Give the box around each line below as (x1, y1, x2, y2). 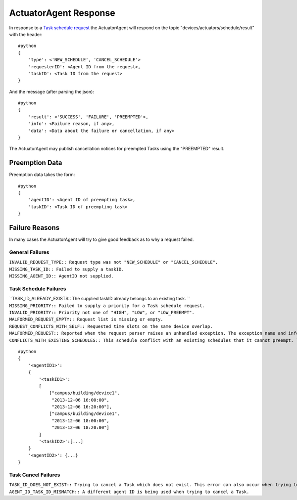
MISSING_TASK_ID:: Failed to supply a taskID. (9, 266, 124, 272)
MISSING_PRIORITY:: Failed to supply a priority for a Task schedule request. (9, 303, 205, 309)
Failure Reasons (9, 224, 60, 232)
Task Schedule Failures (9, 285, 66, 292)
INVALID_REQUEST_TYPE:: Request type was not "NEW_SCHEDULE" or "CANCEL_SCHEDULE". (9, 260, 218, 265)
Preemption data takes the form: (9, 172, 75, 178)
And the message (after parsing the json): (9, 89, 94, 94)
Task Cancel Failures (9, 471, 60, 478)
